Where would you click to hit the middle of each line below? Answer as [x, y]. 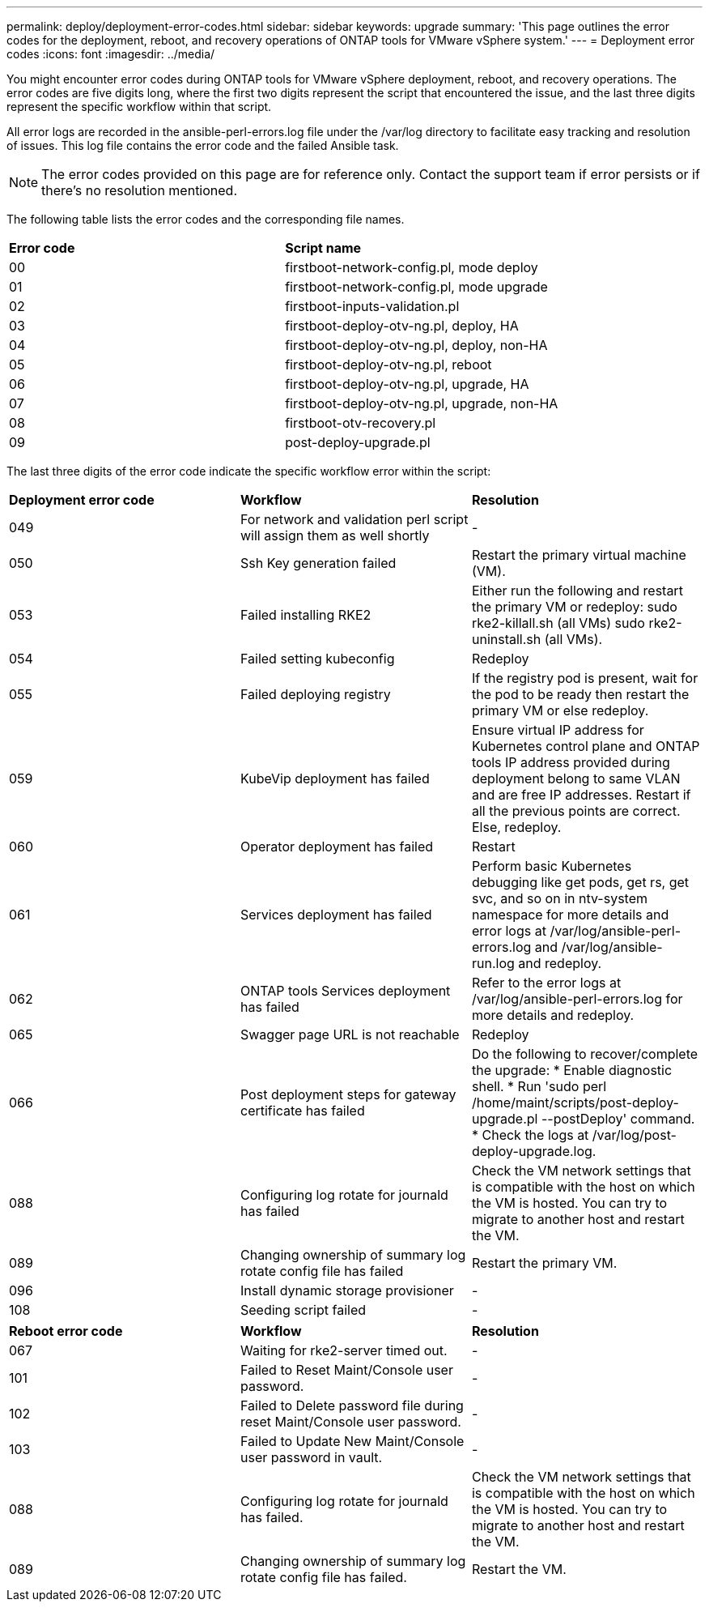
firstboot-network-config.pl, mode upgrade [416, 287]
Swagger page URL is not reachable [350, 1034]
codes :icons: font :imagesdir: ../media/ [111, 54]
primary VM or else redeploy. [560, 710]
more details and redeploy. [553, 1015]
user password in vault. [311, 1457]
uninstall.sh [506, 639]
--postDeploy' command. [618, 1119]
